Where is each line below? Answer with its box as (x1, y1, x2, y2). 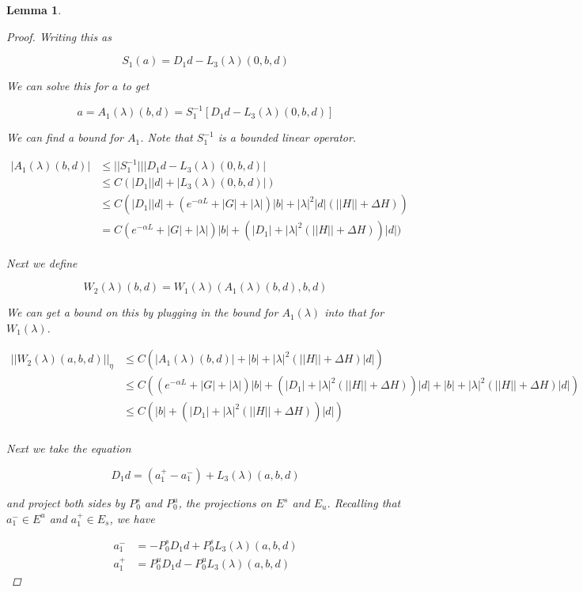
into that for (324, 304, 384, 321)
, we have (109, 510, 155, 526)
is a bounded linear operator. (218, 129, 357, 146)
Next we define (6, 254, 78, 271)
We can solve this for (6, 78, 108, 94)
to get (122, 78, 150, 94)
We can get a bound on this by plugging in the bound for (6, 304, 278, 321)
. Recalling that (327, 495, 401, 510)
